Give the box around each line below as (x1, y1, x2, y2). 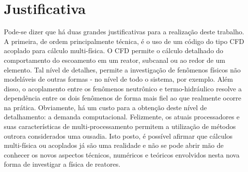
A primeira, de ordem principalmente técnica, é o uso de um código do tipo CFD (4, 36, 245, 46)
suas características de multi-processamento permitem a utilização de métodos (4, 121, 236, 131)
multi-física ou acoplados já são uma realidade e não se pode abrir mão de (4, 140, 224, 150)
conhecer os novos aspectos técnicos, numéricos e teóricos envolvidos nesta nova (4, 149, 240, 159)
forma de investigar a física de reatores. (4, 159, 121, 169)
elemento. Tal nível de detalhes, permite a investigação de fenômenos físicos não (4, 64, 241, 74)
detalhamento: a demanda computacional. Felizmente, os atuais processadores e (4, 112, 240, 122)
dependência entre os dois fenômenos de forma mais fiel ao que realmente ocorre (4, 93, 242, 103)
